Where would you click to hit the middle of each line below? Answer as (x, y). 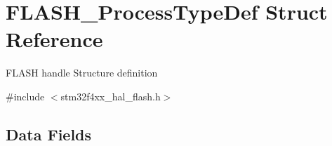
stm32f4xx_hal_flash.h (111, 96)
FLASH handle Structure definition (82, 73)
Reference (54, 39)
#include (25, 96)
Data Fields (49, 134)
